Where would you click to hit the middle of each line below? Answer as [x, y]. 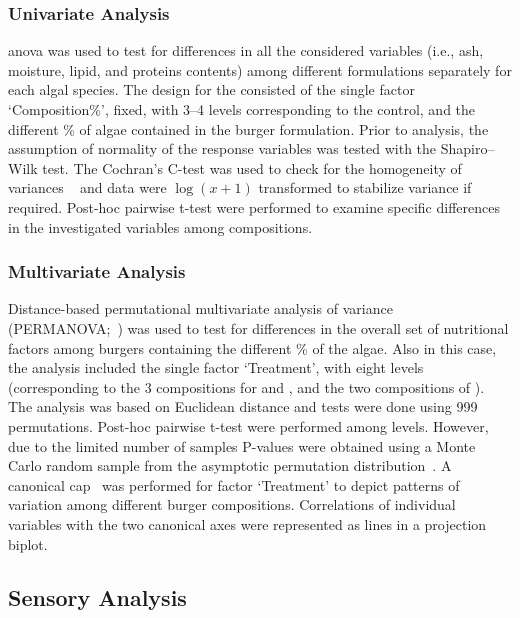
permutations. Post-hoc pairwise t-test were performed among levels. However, [248, 425]
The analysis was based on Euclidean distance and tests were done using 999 [243, 406]
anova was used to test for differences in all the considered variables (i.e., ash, [246, 50]
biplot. [28, 543]
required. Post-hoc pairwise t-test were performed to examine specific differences [254, 206]
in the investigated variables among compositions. [160, 226]
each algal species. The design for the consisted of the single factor [211, 89]
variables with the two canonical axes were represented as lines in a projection [247, 523]
